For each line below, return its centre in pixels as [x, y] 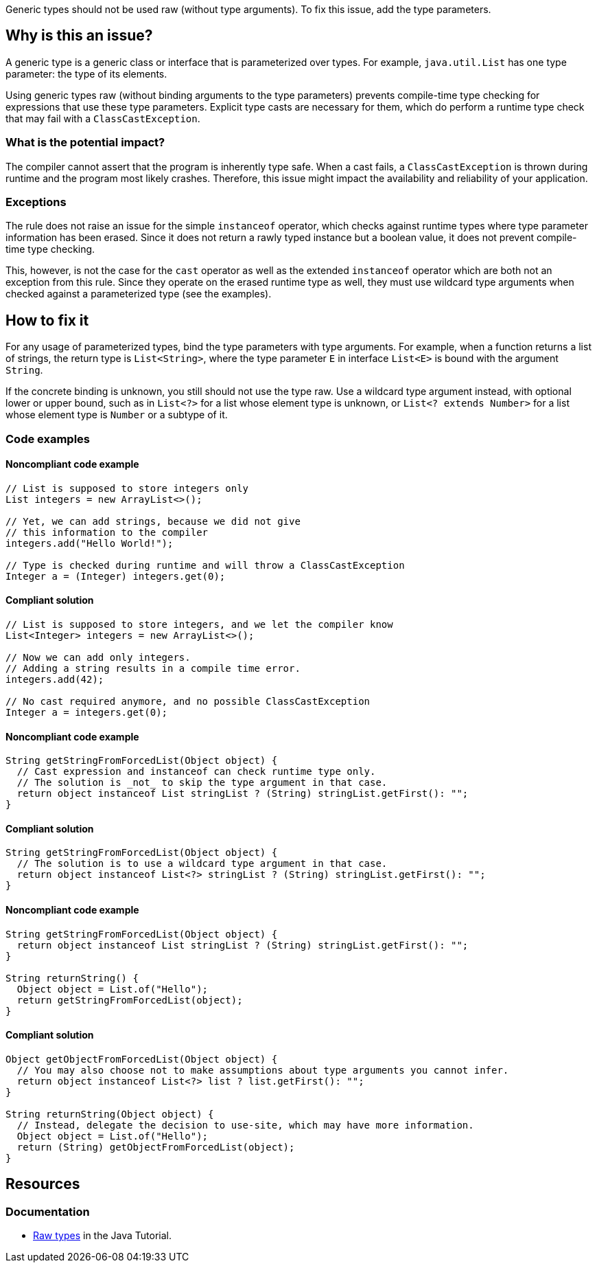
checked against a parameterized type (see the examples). [139, 294]
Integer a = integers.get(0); [87, 712]
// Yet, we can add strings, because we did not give [153, 521]
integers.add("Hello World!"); [90, 543]
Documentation [48, 1211]
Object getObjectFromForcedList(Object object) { [142, 1059]
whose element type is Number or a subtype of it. [117, 415]
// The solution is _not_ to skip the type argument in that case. [202, 783]
